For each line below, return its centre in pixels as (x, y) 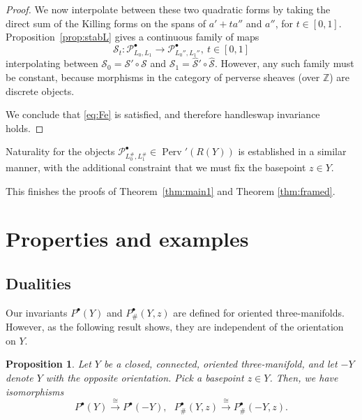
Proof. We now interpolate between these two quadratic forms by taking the (168, 9)
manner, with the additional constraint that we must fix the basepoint (156, 167)
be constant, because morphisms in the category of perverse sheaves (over (163, 77)
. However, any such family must (285, 63)
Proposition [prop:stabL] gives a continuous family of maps (133, 37)
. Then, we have (304, 378)
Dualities (38, 283)
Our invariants (37, 312)
